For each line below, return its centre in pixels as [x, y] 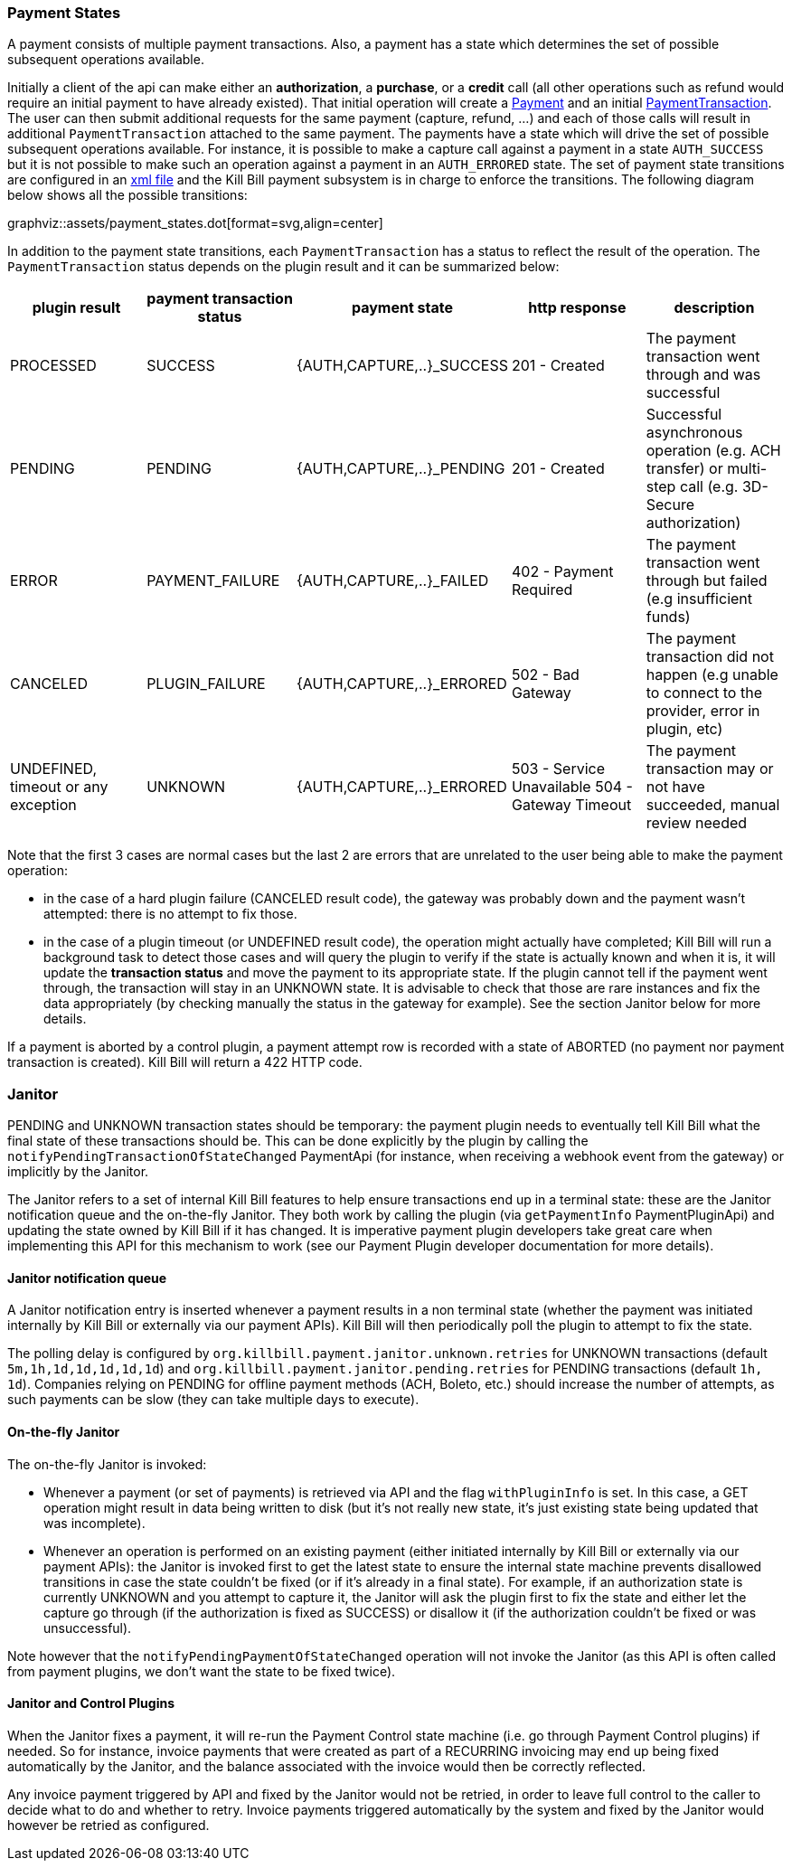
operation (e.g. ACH [713, 451]
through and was [703, 375]
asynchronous [694, 433]
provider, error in [703, 711]
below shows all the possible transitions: [127, 195]
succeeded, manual [713, 805]
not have [675, 787]
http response [577, 308]
